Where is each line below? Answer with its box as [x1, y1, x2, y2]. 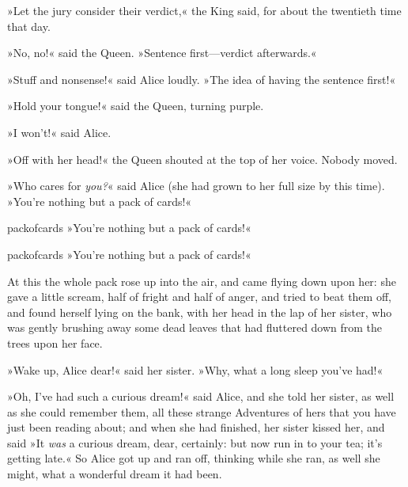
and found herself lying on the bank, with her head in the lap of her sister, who [7, 303, 392, 320]
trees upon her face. [7, 334, 103, 351]
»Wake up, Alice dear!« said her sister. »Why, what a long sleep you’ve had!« [7, 361, 383, 378]
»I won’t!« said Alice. [7, 124, 111, 140]
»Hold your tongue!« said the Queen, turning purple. [7, 97, 264, 114]
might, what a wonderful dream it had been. [7, 466, 222, 482]
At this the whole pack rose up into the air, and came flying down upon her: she [7, 272, 396, 289]
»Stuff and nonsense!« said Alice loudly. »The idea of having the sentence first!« [7, 70, 396, 87]
